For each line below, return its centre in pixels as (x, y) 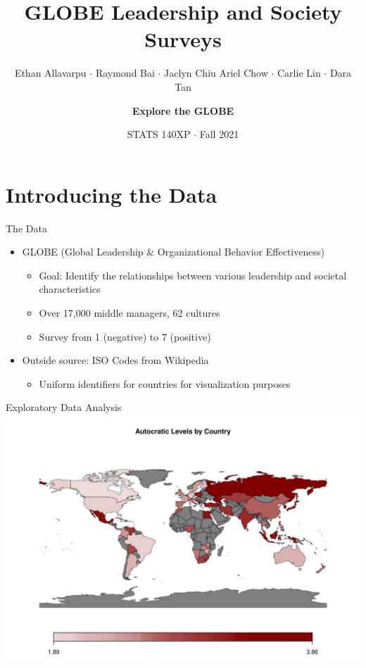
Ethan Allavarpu (50, 73)
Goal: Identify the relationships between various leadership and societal (193, 275)
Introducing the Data (112, 194)
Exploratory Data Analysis (64, 407)
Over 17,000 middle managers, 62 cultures (130, 313)
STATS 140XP (159, 134)
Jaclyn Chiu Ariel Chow (216, 73)
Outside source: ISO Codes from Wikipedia (115, 360)
